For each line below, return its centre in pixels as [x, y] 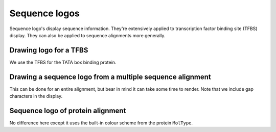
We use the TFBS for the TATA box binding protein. [63, 62]
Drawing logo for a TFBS [49, 50]
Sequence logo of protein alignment [68, 110]
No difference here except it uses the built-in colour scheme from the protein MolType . [101, 123]
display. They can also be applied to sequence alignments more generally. [87, 35]
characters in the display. [36, 96]
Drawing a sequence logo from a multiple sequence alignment [110, 77]
